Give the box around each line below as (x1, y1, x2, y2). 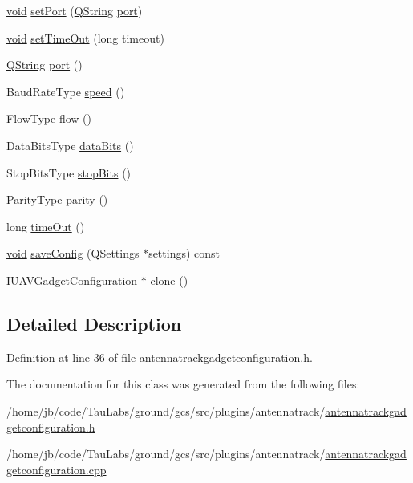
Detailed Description (6, 310, 182, 335)
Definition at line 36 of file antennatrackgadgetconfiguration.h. (6, 348, 313, 365)
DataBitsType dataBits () (6, 136, 134, 153)
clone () (150, 271, 188, 288)
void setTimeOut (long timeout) (6, 29, 164, 46)
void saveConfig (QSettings (6, 245, 140, 262)
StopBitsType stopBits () (6, 164, 132, 181)
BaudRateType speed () (6, 83, 125, 99)
